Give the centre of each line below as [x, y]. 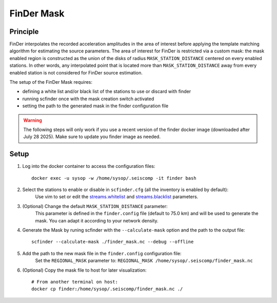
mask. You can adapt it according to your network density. [97, 220]
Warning [33, 120]
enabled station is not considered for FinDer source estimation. [76, 72]
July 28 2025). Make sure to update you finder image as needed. [92, 137]
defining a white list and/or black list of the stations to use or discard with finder [107, 91]
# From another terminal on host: [75, 282]
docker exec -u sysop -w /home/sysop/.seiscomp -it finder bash [114, 178]
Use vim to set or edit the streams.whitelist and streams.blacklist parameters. [117, 197]
